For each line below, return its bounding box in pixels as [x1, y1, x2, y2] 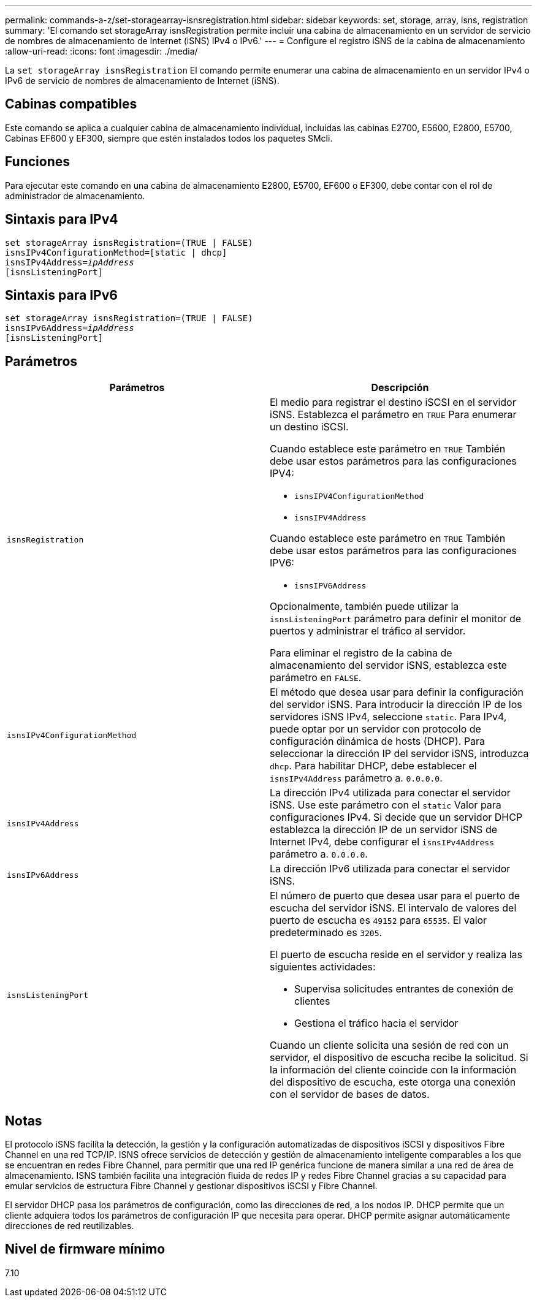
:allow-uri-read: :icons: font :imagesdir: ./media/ [5, 46, 198, 56]
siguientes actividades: [270, 961, 376, 973]
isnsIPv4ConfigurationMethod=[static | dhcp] [5, 247, 227, 257]
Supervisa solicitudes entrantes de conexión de [294, 983, 514, 996]
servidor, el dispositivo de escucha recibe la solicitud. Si [270, 1051, 528, 1064]
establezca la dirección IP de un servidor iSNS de [270, 823, 498, 836]
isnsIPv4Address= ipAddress [5, 257, 134, 267]
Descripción [371, 381, 429, 394]
